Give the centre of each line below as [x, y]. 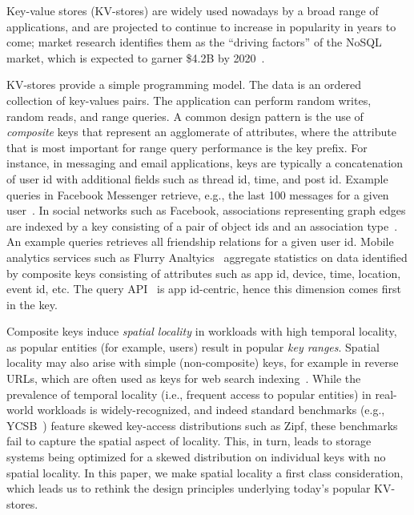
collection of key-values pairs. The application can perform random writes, [189, 100]
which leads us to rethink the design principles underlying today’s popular [189, 488]
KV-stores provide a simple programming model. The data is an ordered [184, 84]
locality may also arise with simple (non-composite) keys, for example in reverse [203, 362]
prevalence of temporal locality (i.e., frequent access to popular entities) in [189, 394]
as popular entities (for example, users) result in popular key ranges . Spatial [193, 346]
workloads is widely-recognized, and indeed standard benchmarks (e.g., [211, 410]
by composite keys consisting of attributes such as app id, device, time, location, [204, 273]
